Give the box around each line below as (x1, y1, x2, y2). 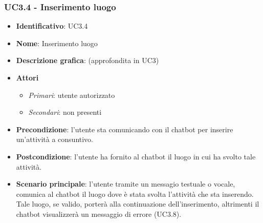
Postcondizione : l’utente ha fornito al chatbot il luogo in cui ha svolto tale (16, 151, 256, 161)
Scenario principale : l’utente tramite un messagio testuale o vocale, (16, 178, 235, 189)
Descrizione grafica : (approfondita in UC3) (16, 55, 159, 66)
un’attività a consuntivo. (16, 134, 94, 145)
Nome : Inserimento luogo (16, 37, 98, 48)
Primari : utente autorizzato (28, 89, 115, 100)
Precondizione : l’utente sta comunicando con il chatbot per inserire (16, 124, 233, 134)
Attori (16, 72, 39, 83)
